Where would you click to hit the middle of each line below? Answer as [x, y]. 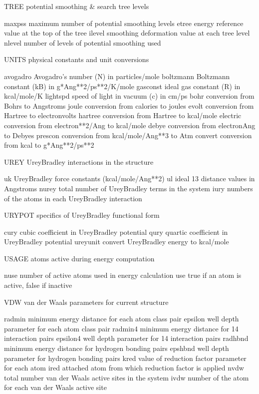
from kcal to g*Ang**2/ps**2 [49, 145]
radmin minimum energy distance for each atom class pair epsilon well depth [122, 319]
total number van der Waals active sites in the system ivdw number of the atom [127, 377]
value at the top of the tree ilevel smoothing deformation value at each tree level [127, 33]
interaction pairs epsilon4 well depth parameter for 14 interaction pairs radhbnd [126, 338]
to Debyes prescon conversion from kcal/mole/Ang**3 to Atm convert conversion [128, 135]
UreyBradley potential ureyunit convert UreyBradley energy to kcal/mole [117, 242]
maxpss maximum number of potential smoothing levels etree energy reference [124, 23]
